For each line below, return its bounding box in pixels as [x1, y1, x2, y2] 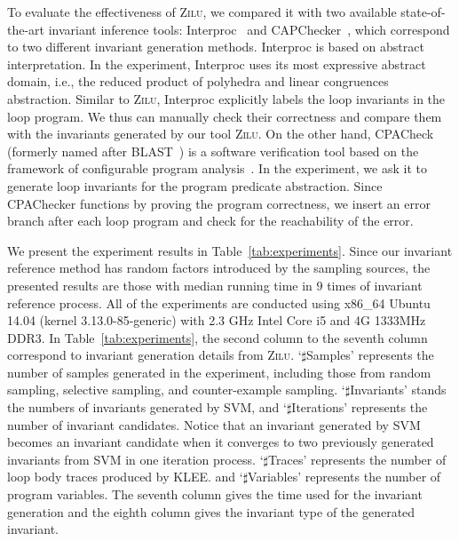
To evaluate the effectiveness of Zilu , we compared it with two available [7, 3, 397, 20]
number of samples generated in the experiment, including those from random [7, 362, 431, 381]
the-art [7, 20, 45, 38]
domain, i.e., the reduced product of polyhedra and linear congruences [7, 72, 389, 91]
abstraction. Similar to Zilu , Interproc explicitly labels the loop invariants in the [7, 89, 446, 107]
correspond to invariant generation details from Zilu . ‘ [7, 346, 302, 364]
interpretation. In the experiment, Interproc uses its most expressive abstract [7, 54, 426, 73]
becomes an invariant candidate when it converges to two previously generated [7, 433, 434, 451]
